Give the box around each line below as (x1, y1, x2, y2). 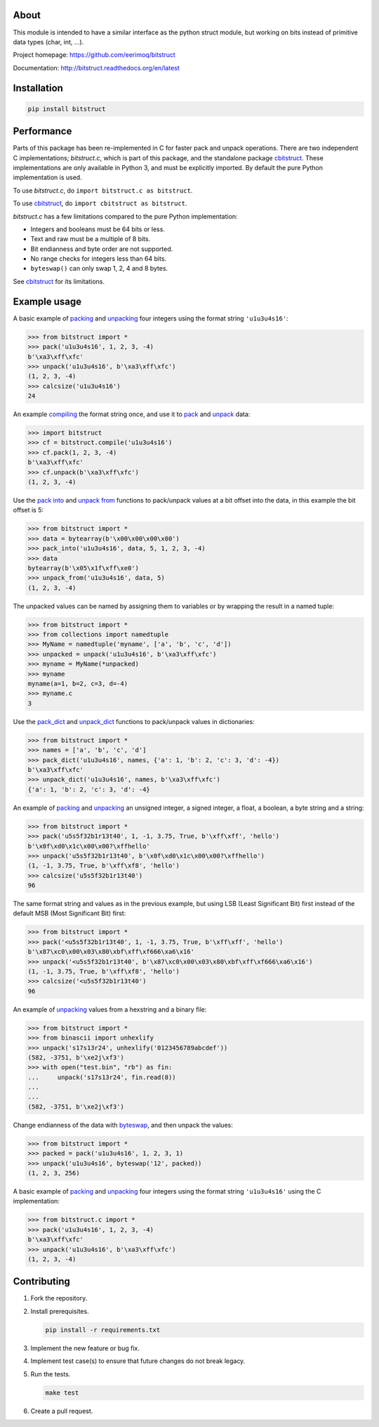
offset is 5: (13, 506, 44, 515)
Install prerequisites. (30, 1307, 89, 1315)
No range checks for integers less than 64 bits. (30, 254, 167, 263)
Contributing (13, 1276, 70, 1288)
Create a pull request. (30, 1407, 93, 1415)
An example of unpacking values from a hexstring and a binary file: (13, 1005, 207, 1014)
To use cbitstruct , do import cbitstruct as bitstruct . (13, 199, 187, 207)
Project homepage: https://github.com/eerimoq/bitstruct (13, 51, 175, 59)
